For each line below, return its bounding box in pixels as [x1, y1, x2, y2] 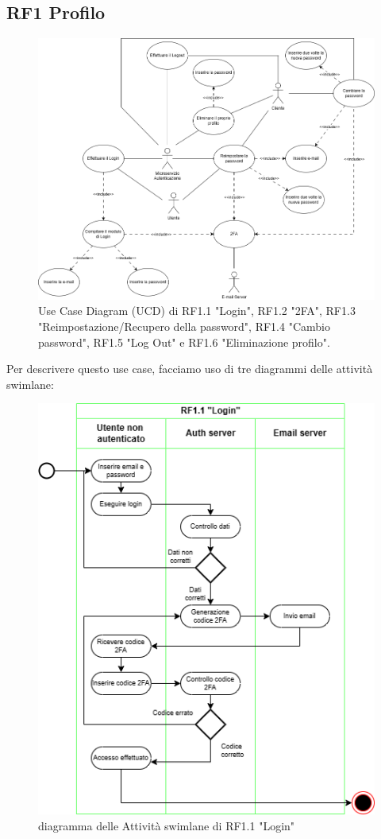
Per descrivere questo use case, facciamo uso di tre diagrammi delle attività [6, 360, 373, 377]
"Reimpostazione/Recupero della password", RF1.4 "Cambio [38, 318, 330, 335]
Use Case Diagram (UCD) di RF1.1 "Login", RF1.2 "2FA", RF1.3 [38, 302, 356, 319]
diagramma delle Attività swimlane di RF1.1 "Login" [38, 817, 295, 833]
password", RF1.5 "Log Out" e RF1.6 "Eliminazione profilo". [38, 333, 330, 350]
